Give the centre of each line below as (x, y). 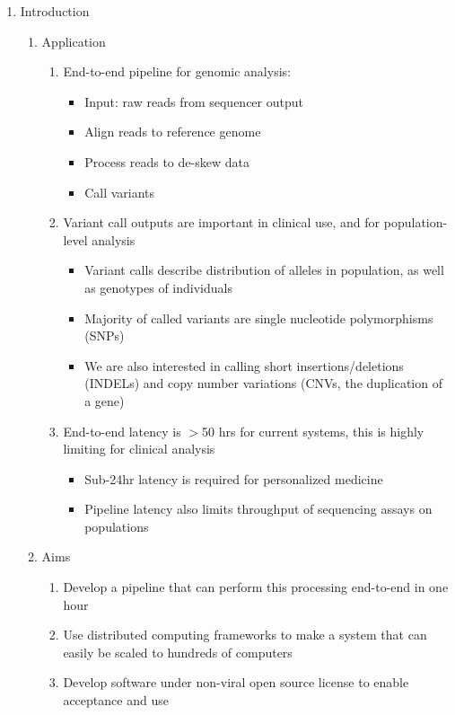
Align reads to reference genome (173, 132)
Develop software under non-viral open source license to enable (236, 682)
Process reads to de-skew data (167, 161)
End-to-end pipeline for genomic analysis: (177, 71)
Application (74, 41)
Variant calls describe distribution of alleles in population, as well (264, 270)
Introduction (55, 11)
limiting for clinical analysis (139, 449)
